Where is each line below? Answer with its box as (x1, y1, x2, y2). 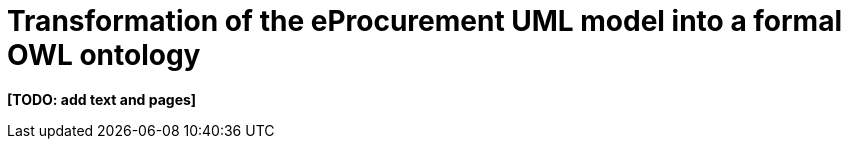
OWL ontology (7, 38, 201, 72)
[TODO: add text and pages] (7, 90, 197, 108)
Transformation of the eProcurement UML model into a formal (7, 4, 842, 38)
